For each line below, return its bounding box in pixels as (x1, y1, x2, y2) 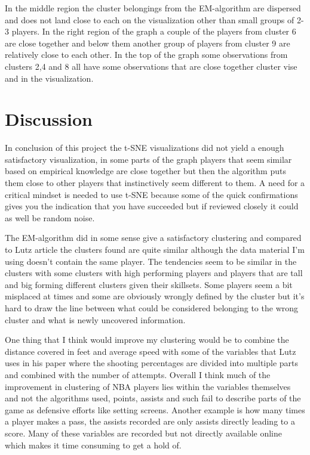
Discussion (5, 107, 93, 131)
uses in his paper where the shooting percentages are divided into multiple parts (5, 357, 299, 369)
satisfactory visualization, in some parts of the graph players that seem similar (5, 153, 292, 165)
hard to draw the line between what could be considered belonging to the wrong (5, 302, 299, 314)
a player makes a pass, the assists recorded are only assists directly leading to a (5, 415, 295, 428)
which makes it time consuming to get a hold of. (5, 438, 182, 451)
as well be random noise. (5, 211, 95, 224)
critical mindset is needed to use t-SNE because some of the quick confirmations (5, 188, 298, 200)
